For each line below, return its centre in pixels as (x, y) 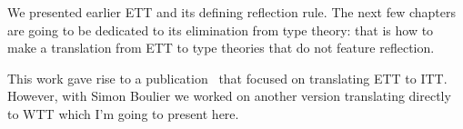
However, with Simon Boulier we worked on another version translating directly (229, 96)
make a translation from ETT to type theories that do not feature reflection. (221, 48)
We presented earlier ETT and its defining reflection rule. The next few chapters (231, 12)
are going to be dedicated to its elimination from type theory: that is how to (221, 30)
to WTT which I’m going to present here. (123, 113)
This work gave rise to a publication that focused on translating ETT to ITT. (227, 78)
